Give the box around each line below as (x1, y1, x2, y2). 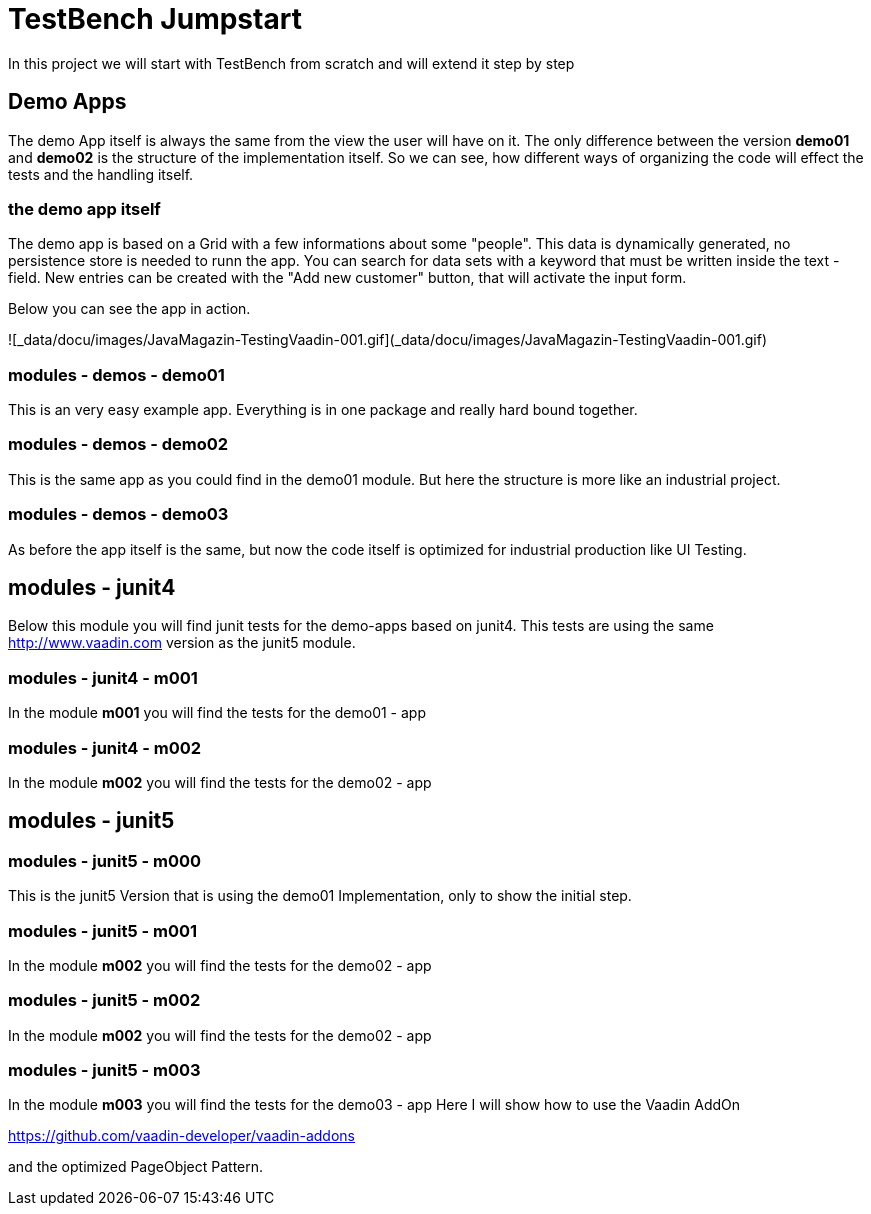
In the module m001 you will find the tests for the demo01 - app (8, 704, 426, 722)
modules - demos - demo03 (8, 504, 229, 525)
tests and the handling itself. (8, 165, 194, 183)
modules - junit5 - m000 (8, 850, 202, 871)
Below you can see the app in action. (8, 300, 251, 318)
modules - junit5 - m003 (8, 1060, 201, 1081)
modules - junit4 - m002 (8, 737, 202, 758)
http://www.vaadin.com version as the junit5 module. (8, 634, 356, 652)
